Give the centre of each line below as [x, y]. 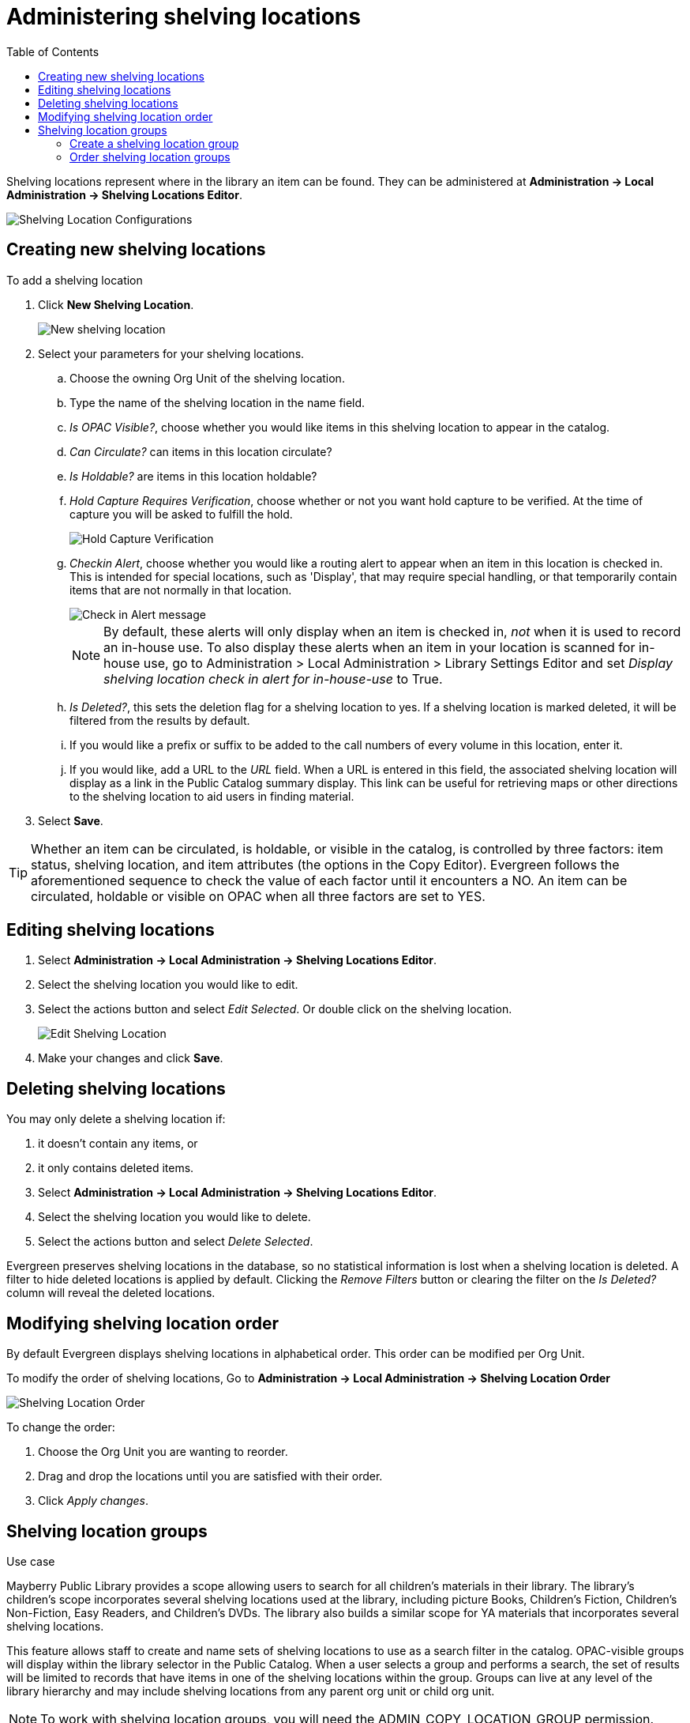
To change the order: [61, 1427]
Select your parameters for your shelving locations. [171, 353]
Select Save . [71, 820]
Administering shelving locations [184, 17]
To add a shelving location [75, 280]
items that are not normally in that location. [181, 590]
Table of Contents [53, 51]
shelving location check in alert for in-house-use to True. [273, 679]
